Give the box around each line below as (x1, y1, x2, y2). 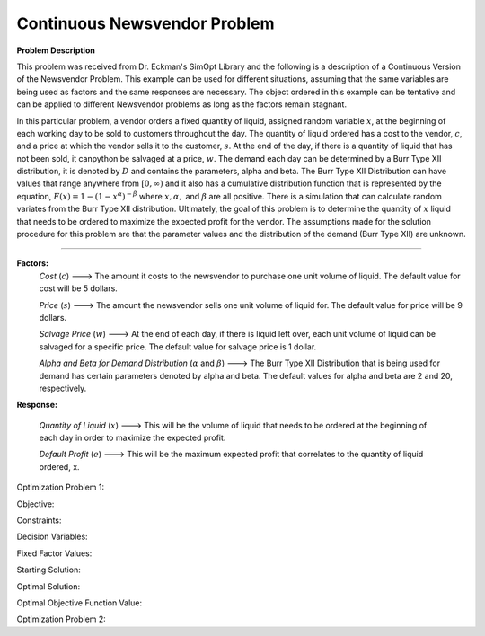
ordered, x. (39, 461, 80, 472)
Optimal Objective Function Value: (16, 597, 143, 608)
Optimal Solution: (16, 580, 81, 592)
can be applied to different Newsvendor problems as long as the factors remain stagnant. (16, 99, 348, 110)
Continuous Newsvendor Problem (16, 13, 275, 33)
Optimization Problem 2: (16, 614, 107, 624)
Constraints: (16, 515, 62, 526)
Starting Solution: (16, 564, 81, 575)
